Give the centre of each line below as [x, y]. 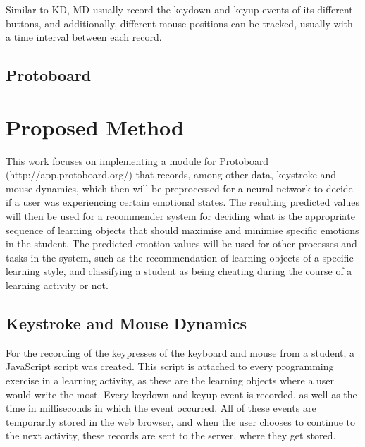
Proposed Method [95, 127]
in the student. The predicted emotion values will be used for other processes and [181, 244]
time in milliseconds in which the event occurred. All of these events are [161, 408]
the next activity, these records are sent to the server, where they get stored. [171, 435]
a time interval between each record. [84, 37]
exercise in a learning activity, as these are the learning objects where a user [170, 380]
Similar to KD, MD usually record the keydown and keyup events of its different [179, 9]
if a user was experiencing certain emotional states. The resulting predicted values [182, 202]
